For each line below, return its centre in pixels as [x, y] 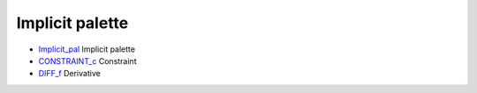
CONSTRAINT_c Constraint [87, 61]
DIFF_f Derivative [69, 74]
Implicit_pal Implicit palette [87, 49]
